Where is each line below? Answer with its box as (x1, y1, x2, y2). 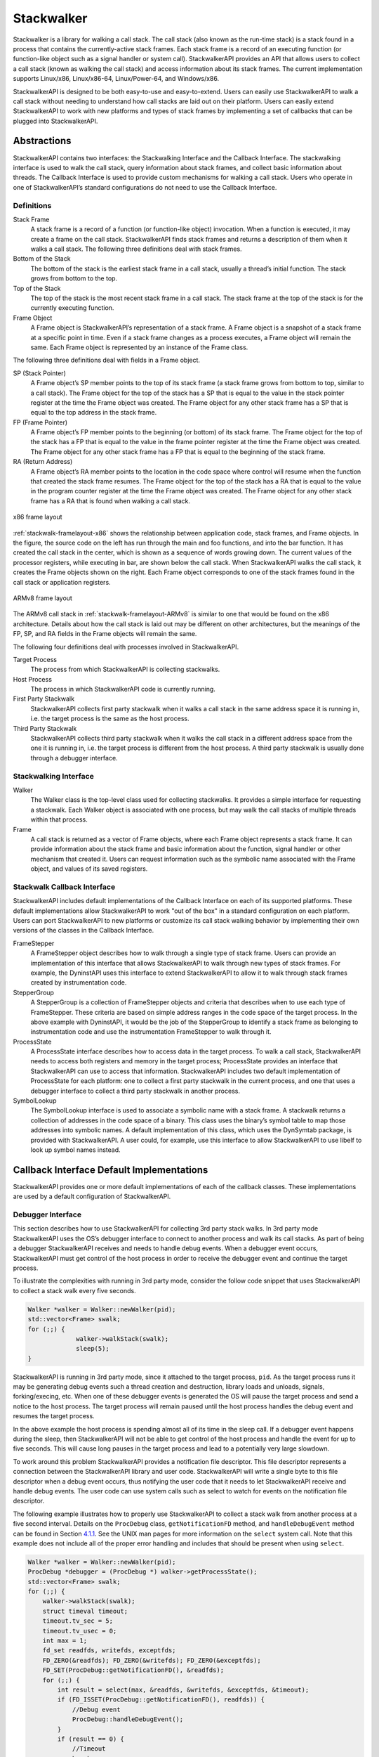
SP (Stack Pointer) (13, 369, 66, 377)
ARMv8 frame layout (13, 594, 73, 602)
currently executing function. (30, 304, 114, 312)
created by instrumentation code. (30, 978, 127, 987)
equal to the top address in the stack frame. (30, 408, 157, 417)
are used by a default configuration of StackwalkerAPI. (13, 1192, 171, 1201)
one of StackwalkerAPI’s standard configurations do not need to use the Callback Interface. (13, 183, 277, 191)
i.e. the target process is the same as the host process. (30, 714, 189, 723)
